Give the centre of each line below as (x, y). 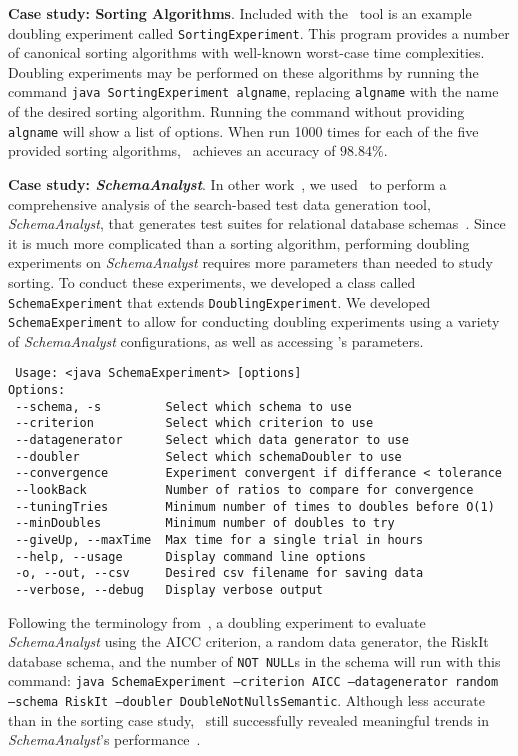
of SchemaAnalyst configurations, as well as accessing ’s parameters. (216, 340)
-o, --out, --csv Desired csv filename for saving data (219, 573)
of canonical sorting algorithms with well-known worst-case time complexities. (246, 52)
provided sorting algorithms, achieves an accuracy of (172, 150)
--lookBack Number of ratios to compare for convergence (244, 490)
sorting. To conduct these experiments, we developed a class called (212, 281)
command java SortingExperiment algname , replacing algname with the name (253, 91)
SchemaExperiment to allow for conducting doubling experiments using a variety (254, 321)
